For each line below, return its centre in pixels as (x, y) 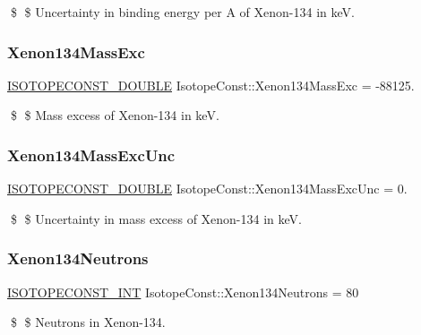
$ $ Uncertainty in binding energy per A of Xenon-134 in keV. (182, 12)
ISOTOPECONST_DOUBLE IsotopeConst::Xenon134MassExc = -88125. (211, 85)
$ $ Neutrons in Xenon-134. (88, 322)
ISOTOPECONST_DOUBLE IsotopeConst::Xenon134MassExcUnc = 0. (207, 189)
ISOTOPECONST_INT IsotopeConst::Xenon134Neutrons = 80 (183, 292)
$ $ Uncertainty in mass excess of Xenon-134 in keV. (156, 218)
